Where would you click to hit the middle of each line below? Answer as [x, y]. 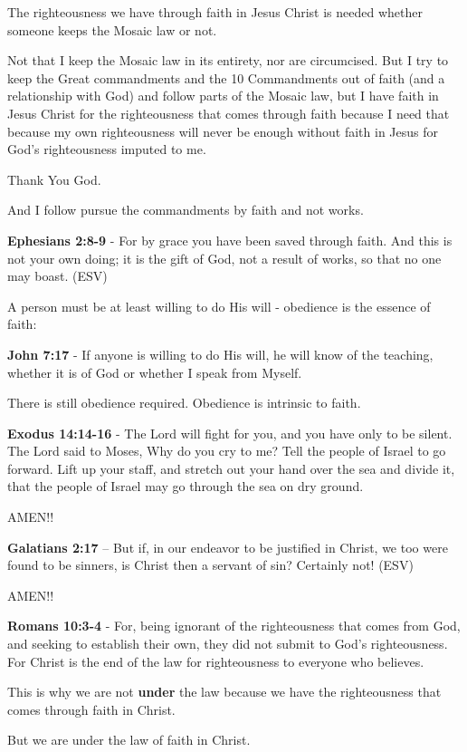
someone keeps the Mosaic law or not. [112, 29]
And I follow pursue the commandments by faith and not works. [186, 210]
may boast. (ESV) [57, 276]
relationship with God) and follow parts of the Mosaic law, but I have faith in [223, 96]
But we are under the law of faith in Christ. [129, 740]
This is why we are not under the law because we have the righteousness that [224, 692]
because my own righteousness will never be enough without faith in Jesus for [223, 131]
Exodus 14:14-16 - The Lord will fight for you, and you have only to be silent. [230, 433]
